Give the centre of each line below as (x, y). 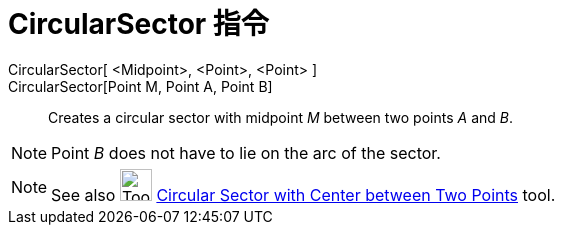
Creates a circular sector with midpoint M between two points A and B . (280, 117)
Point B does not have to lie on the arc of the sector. (246, 152)
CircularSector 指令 (138, 24)
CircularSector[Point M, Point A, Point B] (140, 86)
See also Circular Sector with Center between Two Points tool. (303, 194)
